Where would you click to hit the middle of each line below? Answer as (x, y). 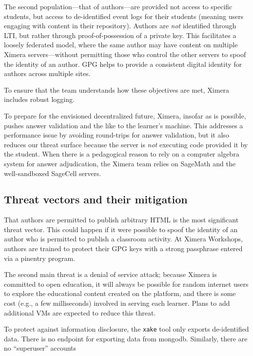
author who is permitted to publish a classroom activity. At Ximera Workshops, (123, 239)
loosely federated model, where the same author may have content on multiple (121, 45)
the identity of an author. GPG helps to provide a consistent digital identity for (123, 64)
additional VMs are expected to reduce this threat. (80, 312)
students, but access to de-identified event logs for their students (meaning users (124, 16)
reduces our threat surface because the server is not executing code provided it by (126, 144)
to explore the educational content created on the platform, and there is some (120, 293)
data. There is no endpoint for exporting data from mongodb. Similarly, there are (126, 338)
